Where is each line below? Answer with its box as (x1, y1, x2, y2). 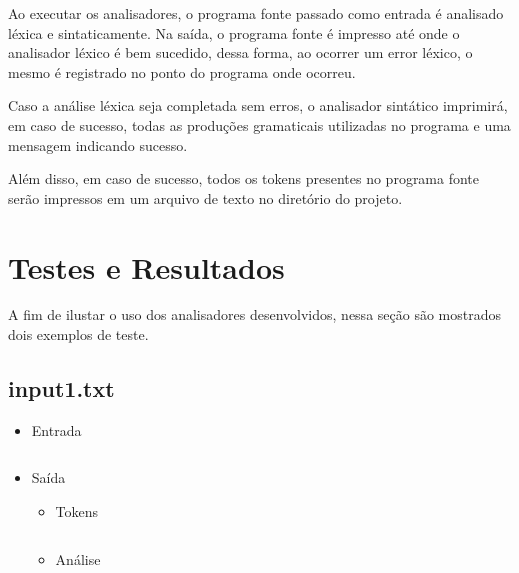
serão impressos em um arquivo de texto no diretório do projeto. (8, 187, 403, 208)
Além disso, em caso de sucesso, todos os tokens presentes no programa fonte (8, 168, 480, 189)
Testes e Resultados (8, 246, 285, 287)
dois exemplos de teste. (8, 324, 149, 345)
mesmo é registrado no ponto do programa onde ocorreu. (8, 61, 356, 82)
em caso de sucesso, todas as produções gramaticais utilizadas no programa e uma (8, 114, 511, 135)
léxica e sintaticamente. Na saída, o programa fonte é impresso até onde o (8, 22, 460, 43)
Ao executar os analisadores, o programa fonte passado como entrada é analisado (8, 3, 504, 23)
